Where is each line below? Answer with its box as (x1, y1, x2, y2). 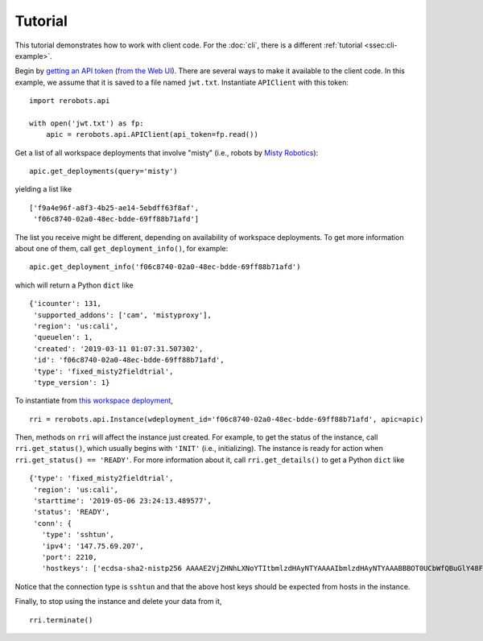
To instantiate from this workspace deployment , (14, 395, 173, 406)
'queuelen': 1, (33, 333, 93, 342)
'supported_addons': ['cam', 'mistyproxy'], (33, 310, 213, 320)
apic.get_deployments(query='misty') (29, 167, 179, 176)
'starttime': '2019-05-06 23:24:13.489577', (33, 496, 213, 506)
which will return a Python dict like (14, 280, 134, 290)
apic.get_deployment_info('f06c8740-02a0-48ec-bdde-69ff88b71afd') (29, 263, 301, 271)
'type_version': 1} (33, 378, 110, 387)
